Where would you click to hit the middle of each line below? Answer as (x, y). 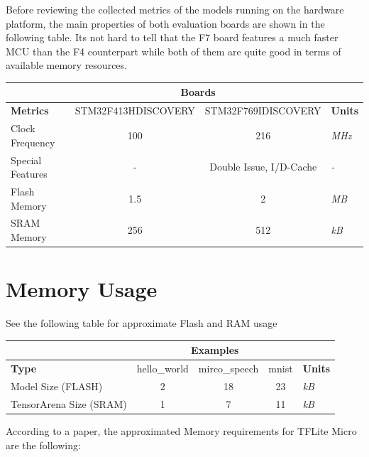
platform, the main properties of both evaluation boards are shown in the (165, 23)
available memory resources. (66, 65)
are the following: (43, 445)
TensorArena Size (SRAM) (69, 403)
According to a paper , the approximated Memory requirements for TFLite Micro (181, 431)
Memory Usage (82, 289)
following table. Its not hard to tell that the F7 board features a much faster (172, 37)
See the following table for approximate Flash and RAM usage (142, 323)
